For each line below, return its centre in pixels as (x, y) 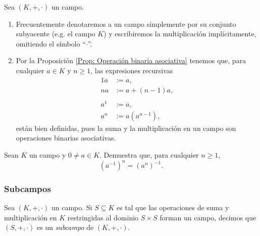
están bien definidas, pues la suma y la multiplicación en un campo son (126, 128)
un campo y (48, 154)
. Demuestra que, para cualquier (149, 154)
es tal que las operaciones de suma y (173, 207)
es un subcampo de (65, 227)
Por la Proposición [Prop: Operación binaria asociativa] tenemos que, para (131, 60)
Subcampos (28, 188)
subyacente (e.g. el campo (56, 34)
